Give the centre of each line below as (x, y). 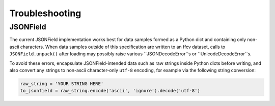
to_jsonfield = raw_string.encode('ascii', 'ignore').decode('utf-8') (110, 91)
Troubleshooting (45, 13)
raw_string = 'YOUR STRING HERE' (62, 83)
